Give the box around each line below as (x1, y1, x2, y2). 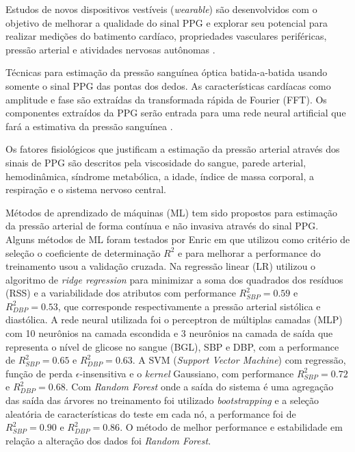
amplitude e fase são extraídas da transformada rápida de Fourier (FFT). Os (5, 92, 327, 106)
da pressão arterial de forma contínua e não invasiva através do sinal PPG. (5, 218, 319, 233)
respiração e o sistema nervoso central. (5, 182, 166, 197)
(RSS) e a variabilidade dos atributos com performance (5, 286, 236, 300)
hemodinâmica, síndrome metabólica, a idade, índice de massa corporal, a (5, 168, 315, 183)
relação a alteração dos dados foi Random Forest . (5, 433, 211, 447)
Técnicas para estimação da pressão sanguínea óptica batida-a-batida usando (5, 65, 328, 79)
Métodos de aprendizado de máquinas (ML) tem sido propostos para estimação (5, 205, 337, 219)
